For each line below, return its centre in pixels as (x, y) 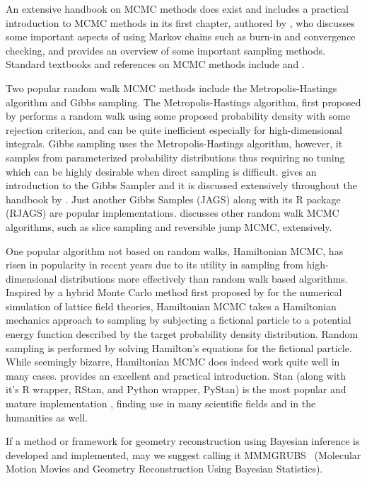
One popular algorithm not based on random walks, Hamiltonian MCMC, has (175, 250)
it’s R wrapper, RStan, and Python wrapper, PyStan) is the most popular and (176, 389)
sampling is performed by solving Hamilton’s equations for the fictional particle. (179, 347)
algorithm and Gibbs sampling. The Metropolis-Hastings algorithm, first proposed (183, 102)
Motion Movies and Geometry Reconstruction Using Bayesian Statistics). (164, 469)
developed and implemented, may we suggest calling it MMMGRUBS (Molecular (183, 454)
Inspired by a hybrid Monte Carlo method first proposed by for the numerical (174, 292)
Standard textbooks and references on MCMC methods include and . (155, 64)
